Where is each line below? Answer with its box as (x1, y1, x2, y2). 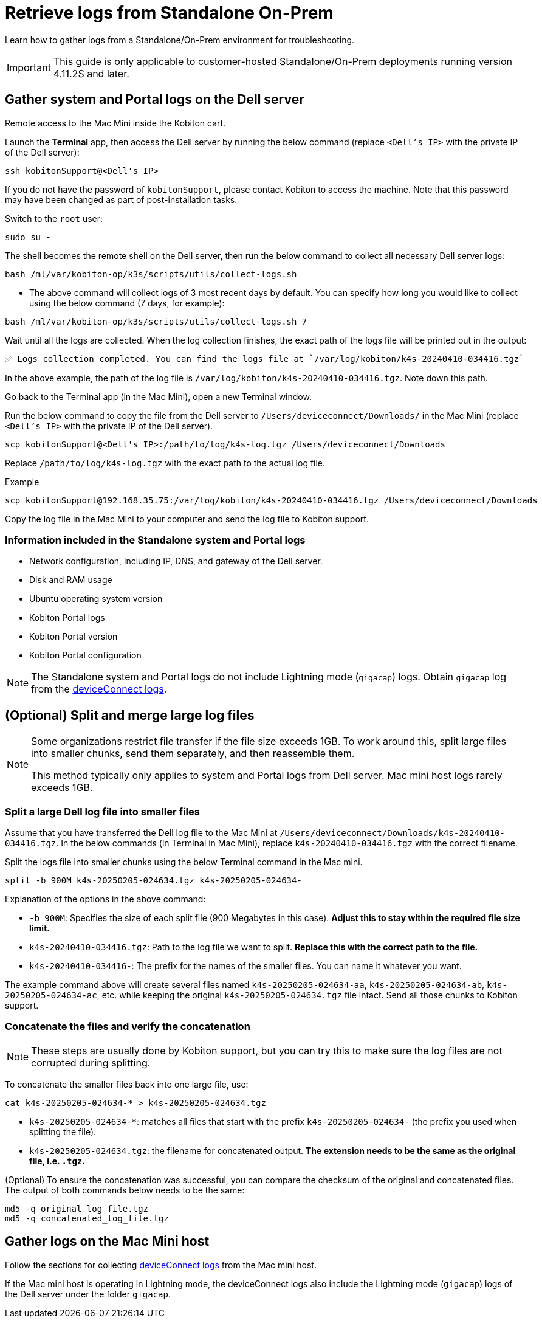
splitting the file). (29, 1126, 97, 1137)
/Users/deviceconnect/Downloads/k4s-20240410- (280, 827, 506, 838)
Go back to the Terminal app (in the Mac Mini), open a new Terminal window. (5, 391, 312, 402)
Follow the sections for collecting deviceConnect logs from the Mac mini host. (5, 1259, 317, 1270)
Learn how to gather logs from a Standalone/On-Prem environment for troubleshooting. (5, 34, 355, 45)
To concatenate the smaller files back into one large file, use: (5, 1079, 249, 1090)
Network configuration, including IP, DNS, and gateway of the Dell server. (29, 556, 323, 567)
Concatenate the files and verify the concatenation (5, 1020, 250, 1033)
